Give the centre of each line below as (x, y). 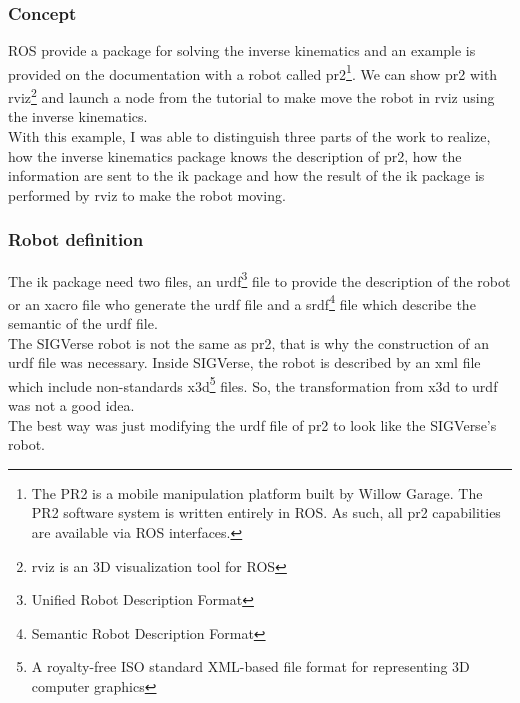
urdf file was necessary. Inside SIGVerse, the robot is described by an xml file (244, 362)
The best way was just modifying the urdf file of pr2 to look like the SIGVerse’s (252, 424)
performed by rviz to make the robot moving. (147, 194)
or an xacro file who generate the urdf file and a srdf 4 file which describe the (242, 302)
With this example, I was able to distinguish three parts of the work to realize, (249, 135)
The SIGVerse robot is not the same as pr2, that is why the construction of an (248, 342)
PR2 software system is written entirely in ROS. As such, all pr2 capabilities (266, 512)
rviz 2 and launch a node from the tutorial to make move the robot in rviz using (251, 95)
